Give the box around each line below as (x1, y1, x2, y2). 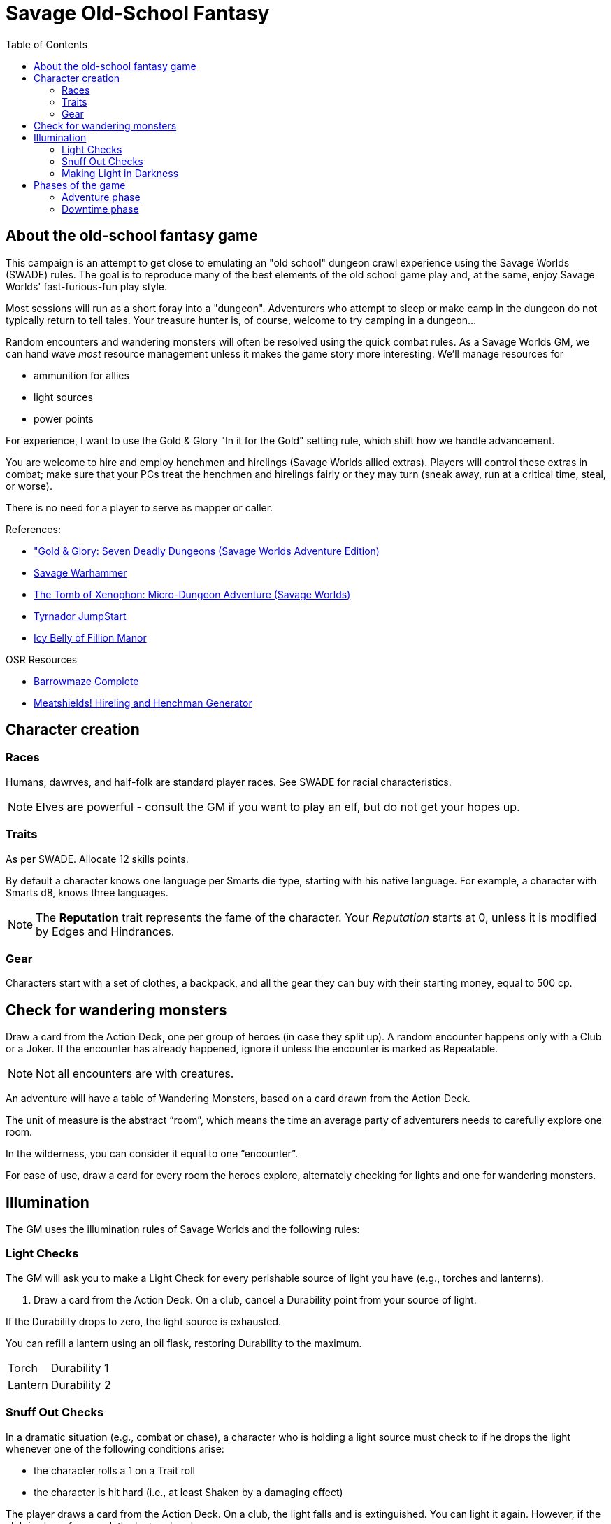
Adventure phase (62, 190, 141, 203)
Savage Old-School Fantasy (6, 1, 270, 25)
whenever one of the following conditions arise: (6, 1442, 224, 1455)
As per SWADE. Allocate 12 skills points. (6, 852, 189, 865)
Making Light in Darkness (62, 167, 179, 179)
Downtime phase (62, 202, 139, 215)
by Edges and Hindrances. (36, 924, 175, 938)
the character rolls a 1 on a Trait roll (34, 1464, 195, 1476)
